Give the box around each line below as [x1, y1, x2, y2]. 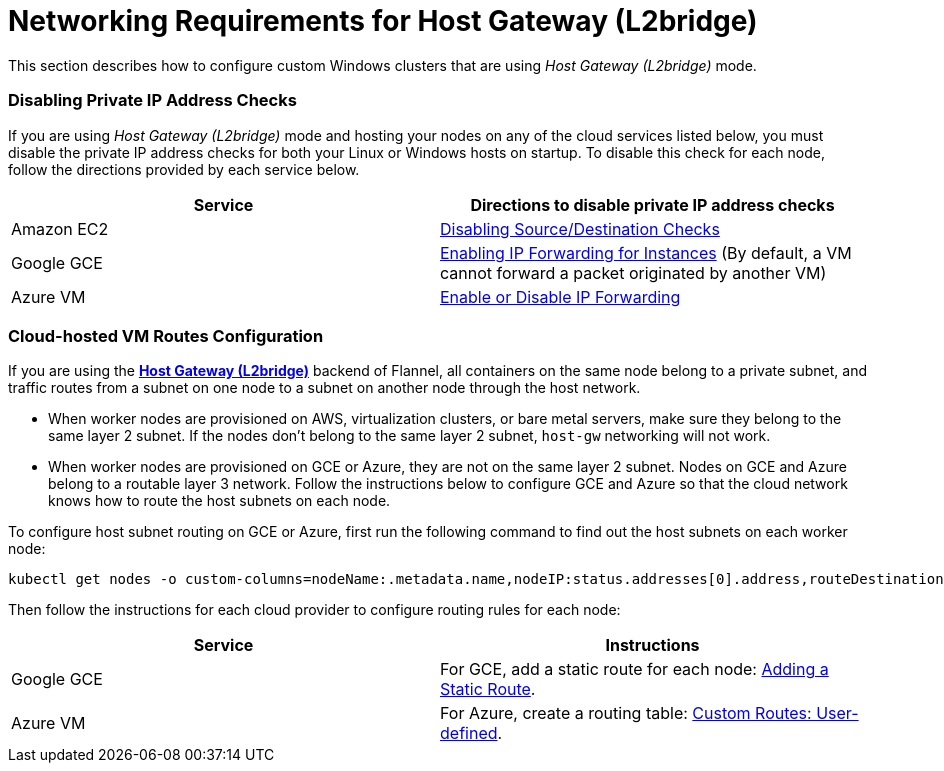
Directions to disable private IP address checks [470, 194, 835, 215]
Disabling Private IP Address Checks [8, 90, 297, 111]
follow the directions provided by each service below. [8, 160, 360, 178]
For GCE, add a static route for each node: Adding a [440, 659, 829, 680]
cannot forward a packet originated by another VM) [440, 262, 827, 283]
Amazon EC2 [11, 218, 109, 239]
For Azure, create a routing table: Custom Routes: [440, 703, 812, 724]
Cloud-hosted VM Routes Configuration [8, 325, 324, 346]
